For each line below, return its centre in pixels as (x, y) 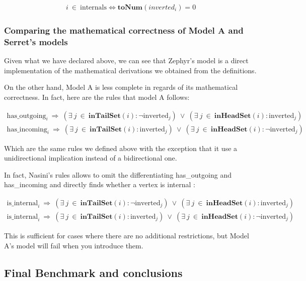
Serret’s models (36, 41)
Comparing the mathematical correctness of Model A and (124, 30)
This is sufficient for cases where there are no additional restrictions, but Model (127, 236)
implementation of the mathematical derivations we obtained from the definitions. (130, 70)
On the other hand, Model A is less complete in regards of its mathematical (121, 87)
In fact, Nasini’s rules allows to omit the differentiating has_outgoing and (118, 174)
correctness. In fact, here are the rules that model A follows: (97, 97)
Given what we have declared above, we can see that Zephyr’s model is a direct (126, 60)
